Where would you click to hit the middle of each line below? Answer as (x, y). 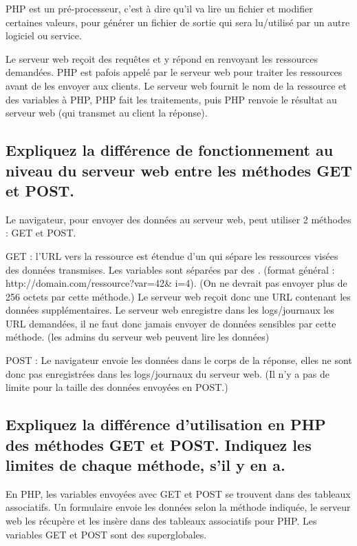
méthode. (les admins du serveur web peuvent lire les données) (138, 337)
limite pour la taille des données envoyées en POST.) (117, 387)
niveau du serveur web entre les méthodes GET (179, 170)
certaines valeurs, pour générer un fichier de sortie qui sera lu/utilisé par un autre (178, 22)
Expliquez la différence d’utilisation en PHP (166, 424)
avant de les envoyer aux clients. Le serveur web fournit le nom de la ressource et (176, 85)
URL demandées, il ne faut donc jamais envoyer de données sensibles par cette (171, 323)
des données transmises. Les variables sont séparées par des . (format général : (170, 269)
